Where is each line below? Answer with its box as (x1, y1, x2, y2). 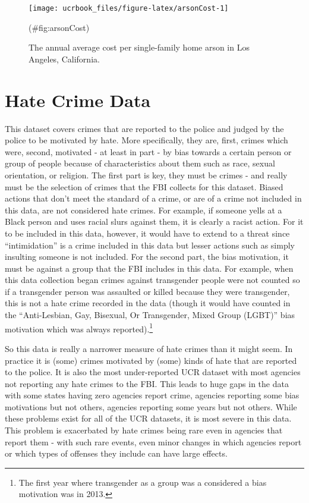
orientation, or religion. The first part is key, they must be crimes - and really (5, 168, 288, 181)
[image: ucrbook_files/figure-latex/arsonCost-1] (29, 4, 229, 12)
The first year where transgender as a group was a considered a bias (18, 476, 267, 488)
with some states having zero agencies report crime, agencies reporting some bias (5, 389, 299, 401)
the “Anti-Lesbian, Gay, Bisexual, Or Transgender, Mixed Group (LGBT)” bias (5, 309, 295, 321)
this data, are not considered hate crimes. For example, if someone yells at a (5, 203, 282, 216)
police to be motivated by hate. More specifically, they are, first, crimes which (5, 134, 288, 146)
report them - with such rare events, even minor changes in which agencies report (5, 435, 302, 448)
